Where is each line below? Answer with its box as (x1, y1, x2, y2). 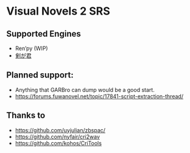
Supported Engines (6, 29, 81, 39)
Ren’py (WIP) (15, 44, 48, 52)
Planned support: (6, 70, 74, 80)
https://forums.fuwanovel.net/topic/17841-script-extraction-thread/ (15, 93, 184, 100)
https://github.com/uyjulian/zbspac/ (15, 126, 105, 133)
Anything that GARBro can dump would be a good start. (15, 86, 155, 93)
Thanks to (6, 110, 46, 121)
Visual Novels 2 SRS (6, 4, 111, 18)
